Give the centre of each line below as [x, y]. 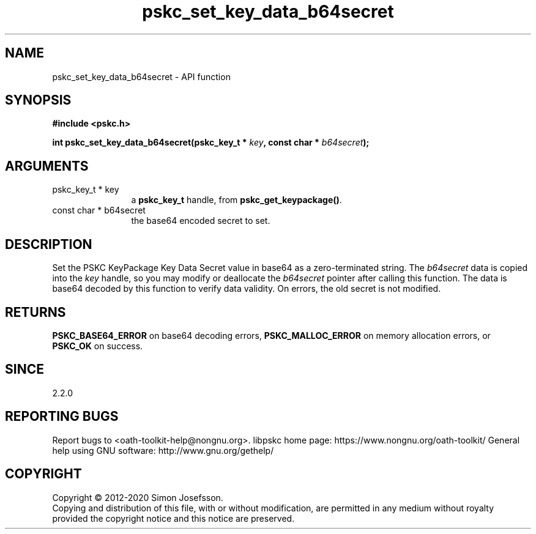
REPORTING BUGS [62, 417]
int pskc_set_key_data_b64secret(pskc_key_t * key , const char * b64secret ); [211, 143]
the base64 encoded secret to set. [201, 221]
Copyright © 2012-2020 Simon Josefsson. [138, 497]
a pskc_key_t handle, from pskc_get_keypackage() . [236, 200]
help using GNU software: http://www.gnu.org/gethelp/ [163, 450]
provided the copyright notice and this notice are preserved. [173, 518]
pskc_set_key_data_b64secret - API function [141, 76]
